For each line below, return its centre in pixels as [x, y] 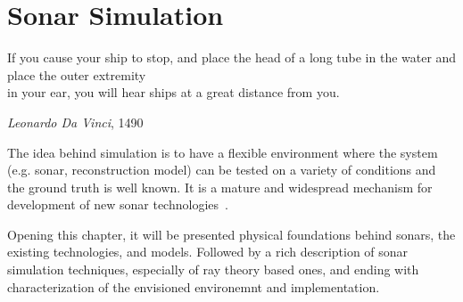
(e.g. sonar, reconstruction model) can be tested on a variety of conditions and [222, 170]
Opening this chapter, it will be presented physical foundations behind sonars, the [231, 234]
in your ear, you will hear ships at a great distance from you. [174, 92]
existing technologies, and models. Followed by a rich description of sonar [208, 252]
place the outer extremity [77, 74]
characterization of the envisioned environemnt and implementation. [194, 286]
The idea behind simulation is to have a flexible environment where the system [223, 152]
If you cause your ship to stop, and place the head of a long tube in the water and [232, 57]
